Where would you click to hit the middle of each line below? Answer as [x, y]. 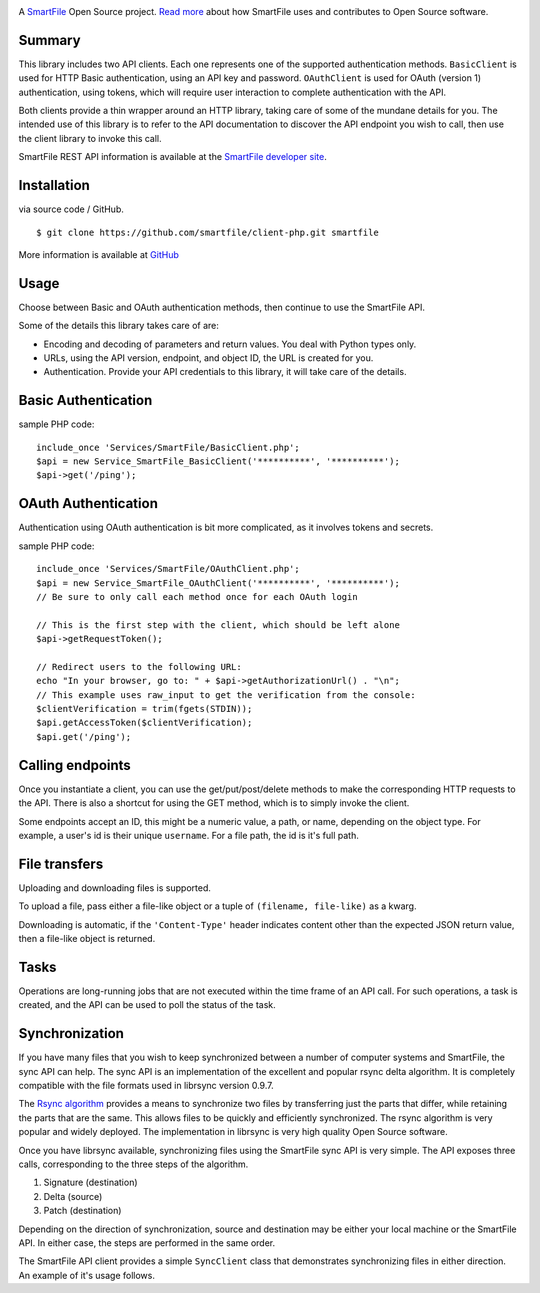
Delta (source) [73, 1196]
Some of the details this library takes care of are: [119, 326]
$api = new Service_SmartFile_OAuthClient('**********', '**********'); [218, 583]
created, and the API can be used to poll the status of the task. [147, 1005]
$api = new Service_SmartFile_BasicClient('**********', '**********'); [218, 461]
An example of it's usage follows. [86, 1275]
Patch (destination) [82, 1211]
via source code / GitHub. [71, 209]
